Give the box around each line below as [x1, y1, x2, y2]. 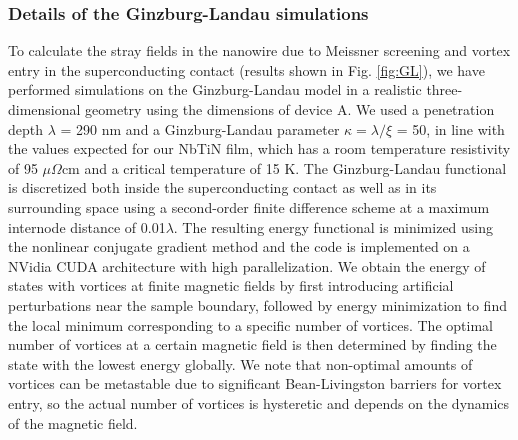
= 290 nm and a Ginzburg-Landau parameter [60, 118, 340, 139]
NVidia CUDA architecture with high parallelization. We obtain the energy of [8, 255, 486, 276]
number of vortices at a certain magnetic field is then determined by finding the [8, 334, 497, 355]
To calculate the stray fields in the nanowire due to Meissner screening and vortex [8, 40, 511, 61]
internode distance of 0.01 [8, 216, 166, 237]
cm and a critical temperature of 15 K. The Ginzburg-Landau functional [61, 157, 507, 178]
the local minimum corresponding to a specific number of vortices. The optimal [8, 314, 493, 335]
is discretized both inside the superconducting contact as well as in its [8, 177, 437, 198]
